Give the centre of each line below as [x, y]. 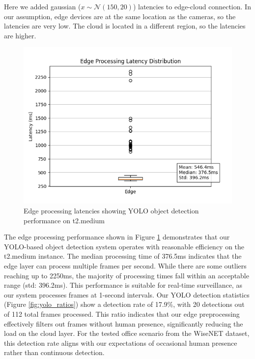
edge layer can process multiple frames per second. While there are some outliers [125, 265]
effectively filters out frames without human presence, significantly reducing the [124, 323]
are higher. [20, 35]
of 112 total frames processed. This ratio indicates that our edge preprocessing [122, 314]
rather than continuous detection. [54, 352]
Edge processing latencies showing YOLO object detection [111, 210]
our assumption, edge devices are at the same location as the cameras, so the [120, 16]
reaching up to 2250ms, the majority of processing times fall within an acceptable [127, 275]
